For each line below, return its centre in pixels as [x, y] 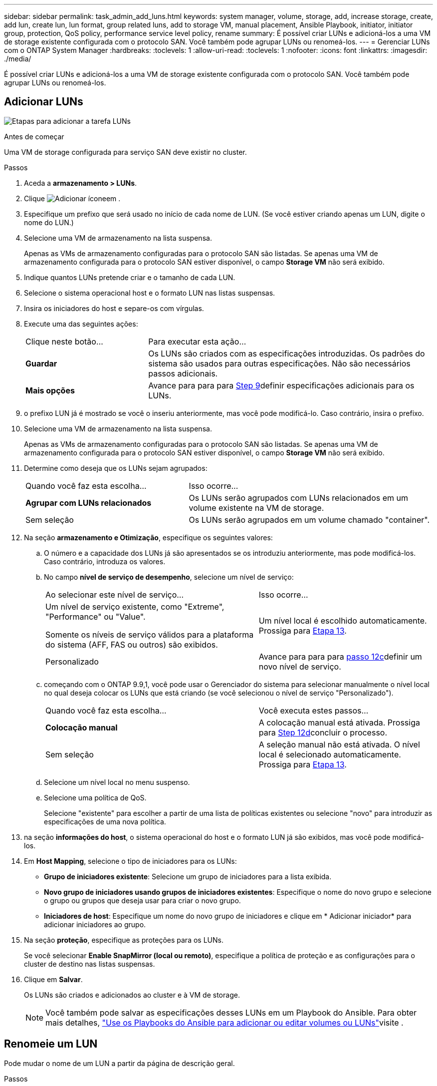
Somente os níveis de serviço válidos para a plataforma [150, 634]
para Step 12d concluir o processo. [323, 732]
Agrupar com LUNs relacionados [89, 503]
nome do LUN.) [49, 222]
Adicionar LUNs [44, 102]
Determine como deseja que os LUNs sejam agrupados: [116, 468]
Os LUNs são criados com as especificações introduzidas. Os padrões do [287, 353]
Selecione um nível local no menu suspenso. [117, 782]
